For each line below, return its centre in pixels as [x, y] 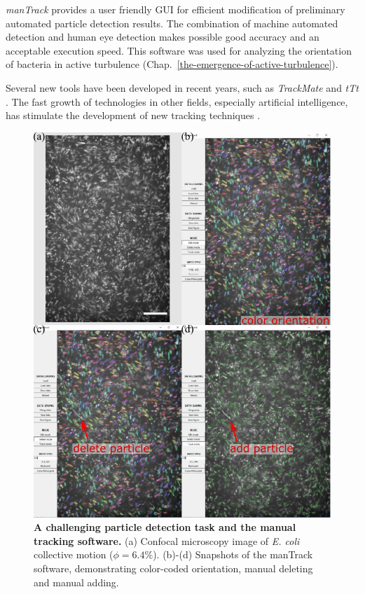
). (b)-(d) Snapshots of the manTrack [233, 554]
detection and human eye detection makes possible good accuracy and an [163, 37]
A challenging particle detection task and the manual [165, 527]
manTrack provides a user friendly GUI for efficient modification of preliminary [175, 9]
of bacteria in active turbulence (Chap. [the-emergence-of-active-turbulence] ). [172, 64]
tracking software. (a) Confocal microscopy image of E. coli [167, 540]
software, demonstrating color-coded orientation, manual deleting [173, 568]
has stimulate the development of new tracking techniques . [133, 115]
